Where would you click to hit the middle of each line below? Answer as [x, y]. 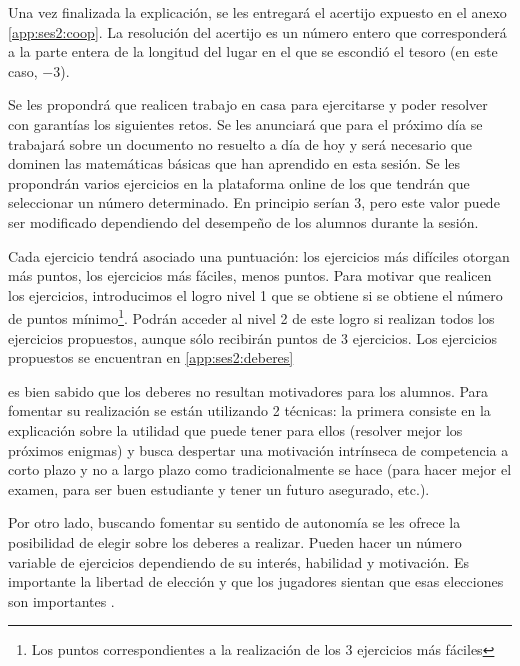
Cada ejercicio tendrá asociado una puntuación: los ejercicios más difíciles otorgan [259, 255]
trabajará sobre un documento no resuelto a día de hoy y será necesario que [240, 143]
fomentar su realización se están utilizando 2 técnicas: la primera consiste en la [249, 410]
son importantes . [61, 600]
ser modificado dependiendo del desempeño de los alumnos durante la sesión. [243, 221]
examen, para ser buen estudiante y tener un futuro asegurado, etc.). [219, 488]
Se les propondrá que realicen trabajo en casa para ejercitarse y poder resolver [248, 104]
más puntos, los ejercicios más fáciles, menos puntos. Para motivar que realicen [250, 275]
